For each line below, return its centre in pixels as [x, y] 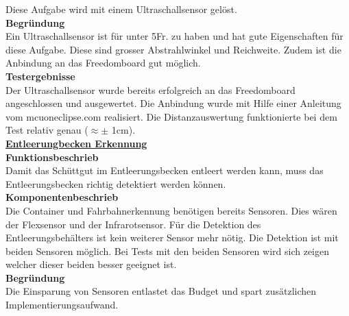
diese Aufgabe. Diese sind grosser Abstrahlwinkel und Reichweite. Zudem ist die [173, 49]
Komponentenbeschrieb [62, 197]
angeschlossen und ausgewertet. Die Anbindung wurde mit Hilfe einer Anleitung [173, 103]
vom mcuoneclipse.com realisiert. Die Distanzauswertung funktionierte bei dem [171, 116]
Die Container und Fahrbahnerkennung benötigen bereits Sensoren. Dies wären [171, 210]
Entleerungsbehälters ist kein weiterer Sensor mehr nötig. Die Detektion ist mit [172, 238]
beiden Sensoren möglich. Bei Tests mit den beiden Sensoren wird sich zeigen [167, 251]
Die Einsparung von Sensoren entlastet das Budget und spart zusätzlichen [161, 291]
